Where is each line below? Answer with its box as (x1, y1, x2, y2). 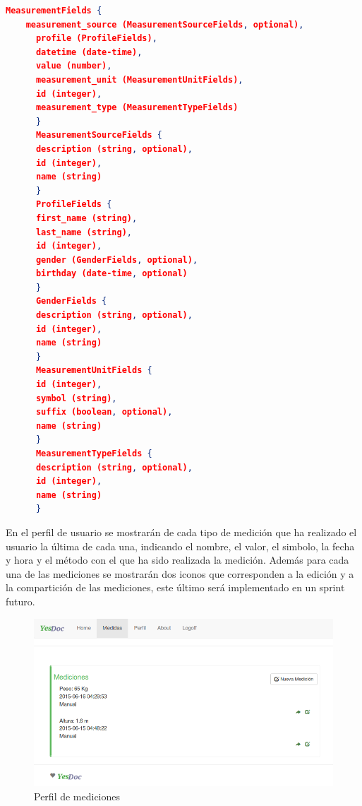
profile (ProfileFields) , (35, 33, 157, 44)
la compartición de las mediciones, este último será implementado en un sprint (6, 580, 345, 595)
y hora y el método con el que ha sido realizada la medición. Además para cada (6, 552, 349, 567)
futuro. (6, 593, 35, 608)
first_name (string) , (35, 213, 138, 223)
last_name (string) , (35, 227, 133, 237)
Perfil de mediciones (34, 788, 121, 803)
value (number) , (35, 61, 112, 71)
